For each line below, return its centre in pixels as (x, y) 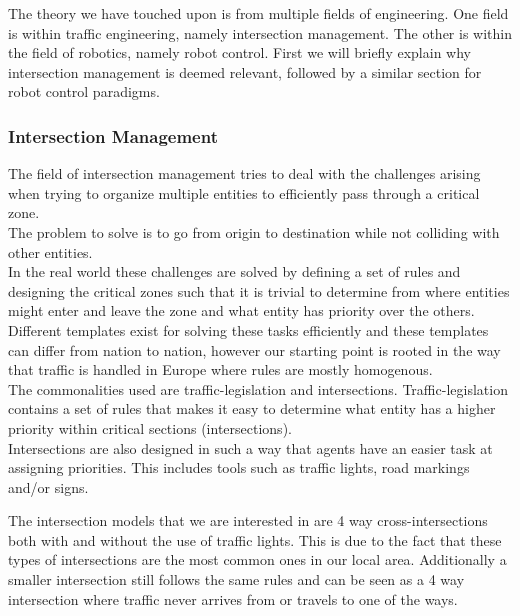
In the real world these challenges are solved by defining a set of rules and (234, 271)
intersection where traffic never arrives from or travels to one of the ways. (233, 598)
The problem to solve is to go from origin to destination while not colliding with (254, 231)
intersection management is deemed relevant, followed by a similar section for (245, 71)
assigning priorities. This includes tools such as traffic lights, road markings (239, 467)
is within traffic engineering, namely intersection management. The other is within (260, 32)
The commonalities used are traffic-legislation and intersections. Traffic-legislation (258, 388)
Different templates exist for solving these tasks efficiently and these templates (248, 329)
